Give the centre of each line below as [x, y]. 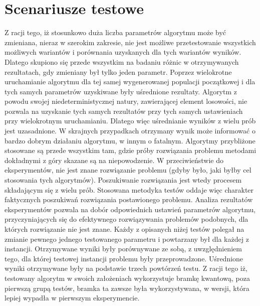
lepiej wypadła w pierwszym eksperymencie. [72, 298]
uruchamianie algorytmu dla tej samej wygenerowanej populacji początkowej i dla [130, 82]
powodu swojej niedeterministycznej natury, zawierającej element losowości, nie [126, 101]
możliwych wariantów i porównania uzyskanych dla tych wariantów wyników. [123, 52]
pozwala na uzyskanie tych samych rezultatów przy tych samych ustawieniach [124, 111]
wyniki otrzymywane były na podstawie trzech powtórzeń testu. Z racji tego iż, [126, 268]
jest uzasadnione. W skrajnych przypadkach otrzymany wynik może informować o [130, 131]
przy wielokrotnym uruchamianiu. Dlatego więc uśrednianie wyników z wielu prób [130, 121]
